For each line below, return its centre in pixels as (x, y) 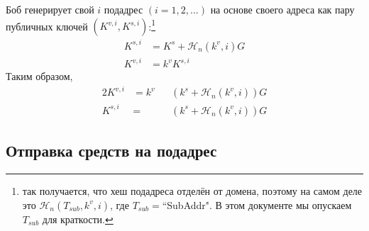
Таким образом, (39, 76)
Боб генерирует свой (50, 9)
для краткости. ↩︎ (78, 219)
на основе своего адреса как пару (282, 9)
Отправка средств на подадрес (111, 151)
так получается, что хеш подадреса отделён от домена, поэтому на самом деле (192, 191)
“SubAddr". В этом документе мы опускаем (257, 204)
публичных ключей (47, 26)
